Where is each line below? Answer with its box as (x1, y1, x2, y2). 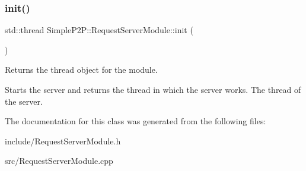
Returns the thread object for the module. (5, 63, 158, 76)
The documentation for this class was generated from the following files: (5, 115, 266, 127)
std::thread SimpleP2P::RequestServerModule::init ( (5, 24, 193, 36)
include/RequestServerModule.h (5, 134, 121, 147)
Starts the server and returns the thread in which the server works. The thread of (5, 83, 301, 95)
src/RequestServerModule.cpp (5, 154, 113, 167)
